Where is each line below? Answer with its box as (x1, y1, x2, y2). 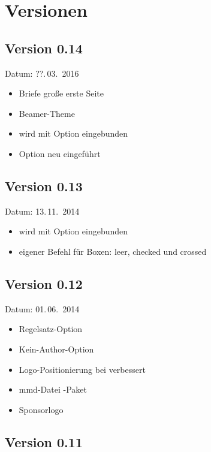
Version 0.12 (5, 274, 83, 293)
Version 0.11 (5, 432, 83, 451)
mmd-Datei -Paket (19, 383, 87, 396)
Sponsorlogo (19, 403, 64, 415)
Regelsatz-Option (19, 323, 83, 335)
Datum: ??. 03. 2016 (5, 67, 79, 79)
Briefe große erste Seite (19, 87, 104, 100)
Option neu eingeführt (19, 147, 101, 159)
